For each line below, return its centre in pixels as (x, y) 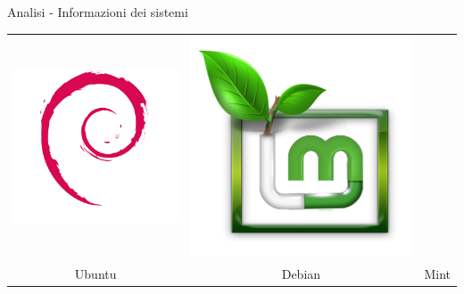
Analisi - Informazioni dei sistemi (98, 12)
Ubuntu (95, 274)
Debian (301, 274)
